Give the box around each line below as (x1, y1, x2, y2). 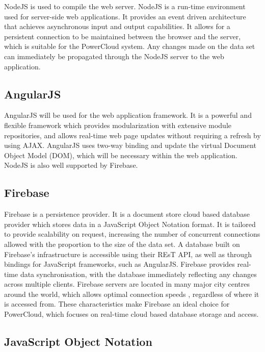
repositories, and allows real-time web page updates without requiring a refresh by (4, 130, 261, 140)
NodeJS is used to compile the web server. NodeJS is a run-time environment (4, 1, 246, 11)
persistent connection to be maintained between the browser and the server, (4, 31, 241, 41)
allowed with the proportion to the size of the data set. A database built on (4, 238, 240, 249)
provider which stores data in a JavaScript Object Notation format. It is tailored (4, 218, 256, 229)
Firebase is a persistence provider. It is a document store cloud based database (4, 209, 250, 219)
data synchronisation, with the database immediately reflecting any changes (20, 268, 257, 279)
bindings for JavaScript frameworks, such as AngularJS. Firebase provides (4, 259, 235, 269)
